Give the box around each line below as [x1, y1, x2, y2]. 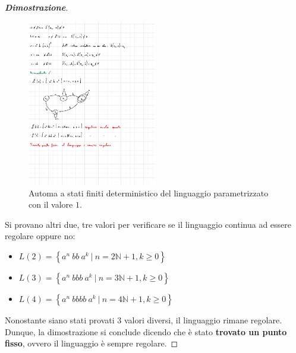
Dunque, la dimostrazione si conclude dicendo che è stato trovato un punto [5, 325, 287, 338]
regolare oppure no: [5, 230, 75, 242]
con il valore [29, 198, 73, 211]
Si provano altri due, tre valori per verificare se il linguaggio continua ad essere [5, 218, 291, 230]
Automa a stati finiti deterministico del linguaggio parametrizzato [29, 186, 269, 199]
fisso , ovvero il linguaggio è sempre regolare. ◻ [5, 337, 178, 349]
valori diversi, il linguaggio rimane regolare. [124, 314, 282, 326]
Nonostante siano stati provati [5, 314, 115, 326]
